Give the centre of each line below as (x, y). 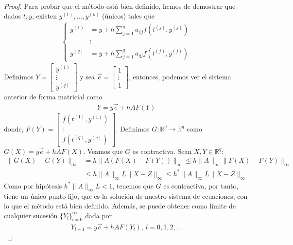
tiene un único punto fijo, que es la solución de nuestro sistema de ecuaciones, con (126, 196)
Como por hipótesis (33, 185)
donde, (14, 128)
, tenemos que (133, 185)
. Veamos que (103, 151)
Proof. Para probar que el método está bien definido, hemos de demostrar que (120, 6)
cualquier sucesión (31, 215)
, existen (44, 15)
